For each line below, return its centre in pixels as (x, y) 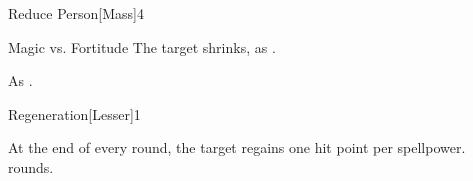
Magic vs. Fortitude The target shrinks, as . (142, 46)
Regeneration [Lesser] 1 (74, 113)
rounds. (31, 166)
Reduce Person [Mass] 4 (76, 13)
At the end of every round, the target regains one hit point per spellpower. (237, 147)
